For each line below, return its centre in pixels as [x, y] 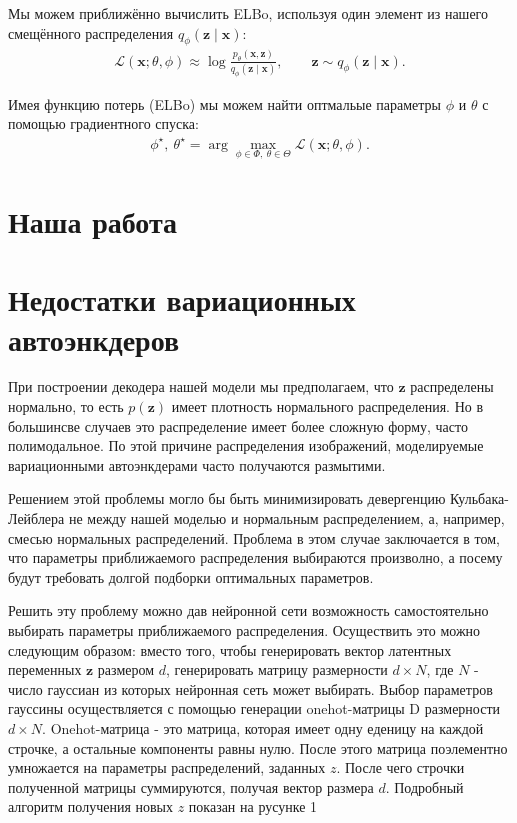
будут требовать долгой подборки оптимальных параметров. [191, 576]
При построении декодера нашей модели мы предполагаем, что [201, 386]
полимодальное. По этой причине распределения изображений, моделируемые [246, 445]
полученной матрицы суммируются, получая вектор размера [191, 786]
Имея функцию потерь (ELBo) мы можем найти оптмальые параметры [225, 103]
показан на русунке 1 [253, 806]
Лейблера [36, 518]
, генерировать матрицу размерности [277, 669]
